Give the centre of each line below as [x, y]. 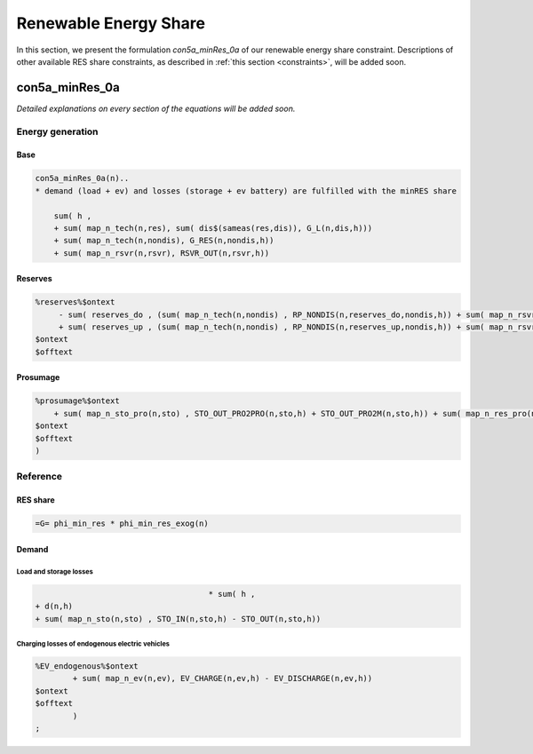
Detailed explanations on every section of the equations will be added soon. [156, 108]
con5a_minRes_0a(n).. [82, 179]
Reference [39, 477]
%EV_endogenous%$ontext [87, 667]
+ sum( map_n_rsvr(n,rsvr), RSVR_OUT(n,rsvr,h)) [162, 253]
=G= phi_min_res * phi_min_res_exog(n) [122, 524]
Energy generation [57, 131]
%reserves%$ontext [75, 302]
